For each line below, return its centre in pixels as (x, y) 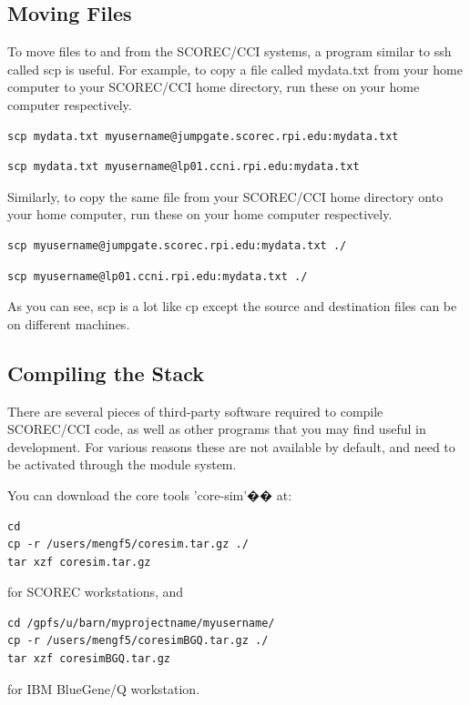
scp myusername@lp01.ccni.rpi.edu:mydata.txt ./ (158, 276)
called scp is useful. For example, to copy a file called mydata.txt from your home (235, 69)
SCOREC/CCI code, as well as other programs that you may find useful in (217, 429)
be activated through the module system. (122, 464)
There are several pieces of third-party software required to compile (195, 411)
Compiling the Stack (106, 373)
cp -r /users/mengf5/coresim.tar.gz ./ (128, 544)
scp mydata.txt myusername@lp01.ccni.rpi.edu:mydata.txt (184, 167)
